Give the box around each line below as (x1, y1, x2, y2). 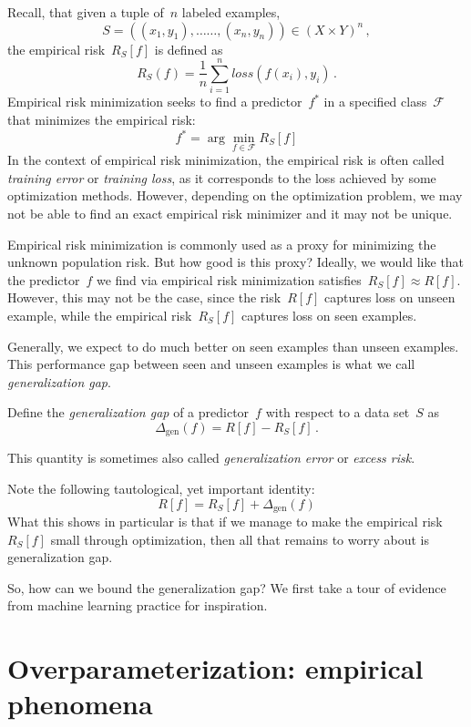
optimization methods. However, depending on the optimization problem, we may (7, 186, 463, 205)
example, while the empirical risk (7, 305, 192, 324)
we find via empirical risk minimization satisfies (96, 270, 362, 289)
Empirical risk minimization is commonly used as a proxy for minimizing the (7, 234, 436, 253)
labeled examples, (181, 3, 281, 21)
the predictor (7, 270, 80, 289)
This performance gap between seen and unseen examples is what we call (7, 354, 415, 374)
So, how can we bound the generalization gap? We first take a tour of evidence (7, 578, 446, 597)
